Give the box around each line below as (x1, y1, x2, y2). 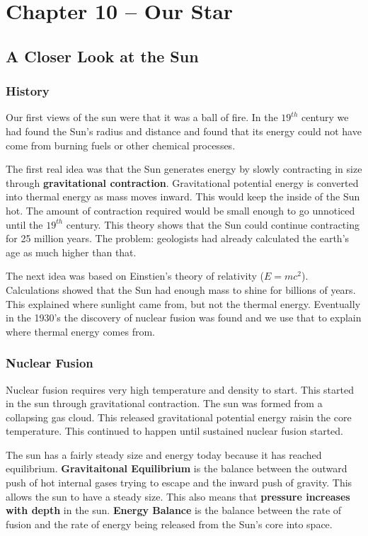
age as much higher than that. (6, 244, 137, 259)
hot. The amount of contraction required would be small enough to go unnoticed (6, 203, 355, 217)
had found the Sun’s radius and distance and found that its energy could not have (6, 123, 362, 138)
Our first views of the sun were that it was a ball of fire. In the (6, 110, 278, 125)
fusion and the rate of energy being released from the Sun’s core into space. (6, 516, 333, 531)
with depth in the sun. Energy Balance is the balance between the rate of (6, 503, 342, 518)
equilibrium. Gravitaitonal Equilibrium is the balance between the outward (6, 461, 347, 476)
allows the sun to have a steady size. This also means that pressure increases (6, 489, 350, 503)
